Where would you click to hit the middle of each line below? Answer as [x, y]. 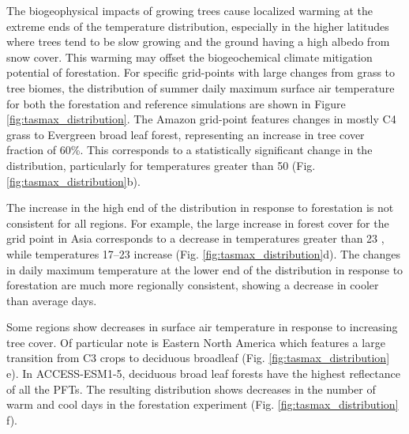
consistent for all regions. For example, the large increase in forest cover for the [198, 223]
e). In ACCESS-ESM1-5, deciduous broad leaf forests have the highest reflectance [203, 374]
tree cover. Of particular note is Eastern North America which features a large [196, 342]
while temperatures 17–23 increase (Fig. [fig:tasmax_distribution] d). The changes [203, 253]
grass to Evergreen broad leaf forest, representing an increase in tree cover [186, 134]
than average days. [52, 300]
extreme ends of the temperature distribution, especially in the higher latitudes [198, 26]
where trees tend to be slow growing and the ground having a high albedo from [198, 42]
